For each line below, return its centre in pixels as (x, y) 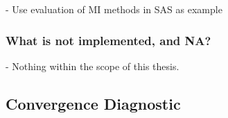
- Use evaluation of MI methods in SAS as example (114, 9)
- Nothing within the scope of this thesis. (93, 66)
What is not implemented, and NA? (108, 40)
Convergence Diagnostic (93, 103)
